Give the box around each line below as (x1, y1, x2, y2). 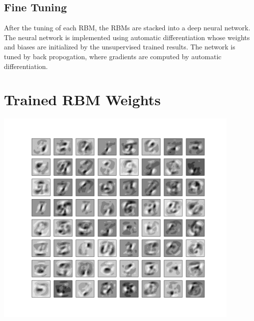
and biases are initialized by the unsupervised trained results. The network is (4, 42, 235, 52)
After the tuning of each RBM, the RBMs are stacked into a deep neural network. (4, 23, 251, 33)
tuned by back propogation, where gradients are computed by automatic (4, 51, 222, 61)
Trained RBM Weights (4, 90, 161, 110)
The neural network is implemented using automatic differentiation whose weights (4, 32, 250, 42)
